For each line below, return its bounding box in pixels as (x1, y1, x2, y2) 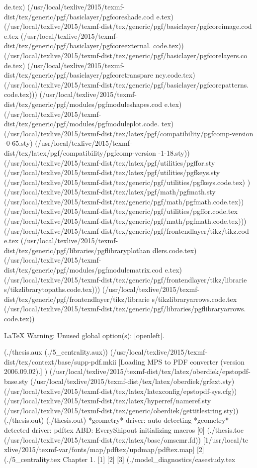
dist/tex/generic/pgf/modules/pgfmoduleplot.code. (4, 118, 160, 129)
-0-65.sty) (4, 138, 33, 148)
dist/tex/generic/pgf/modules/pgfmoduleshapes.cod (4, 98, 163, 109)
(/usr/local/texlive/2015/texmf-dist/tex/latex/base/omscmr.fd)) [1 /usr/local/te (4, 434, 249, 445)
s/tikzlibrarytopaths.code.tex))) (4, 284, 100, 294)
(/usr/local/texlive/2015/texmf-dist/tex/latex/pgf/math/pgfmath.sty (4, 187, 216, 197)
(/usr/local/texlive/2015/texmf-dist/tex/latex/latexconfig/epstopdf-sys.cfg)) (4, 385, 237, 396)
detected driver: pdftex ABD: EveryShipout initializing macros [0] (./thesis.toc (4, 424, 244, 435)
